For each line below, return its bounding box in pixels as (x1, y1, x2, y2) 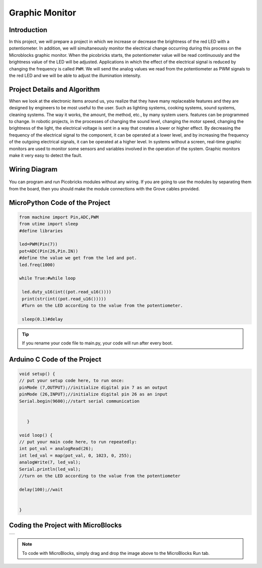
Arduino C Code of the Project (9, 355, 101, 363)
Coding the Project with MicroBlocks (9, 521, 122, 530)
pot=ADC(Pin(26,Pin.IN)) (19, 248, 79, 254)
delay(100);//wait (19, 486, 63, 492)
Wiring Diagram (9, 165, 58, 173)
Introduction (9, 26, 48, 34)
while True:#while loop (19, 275, 76, 281)
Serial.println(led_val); (19, 466, 81, 472)
